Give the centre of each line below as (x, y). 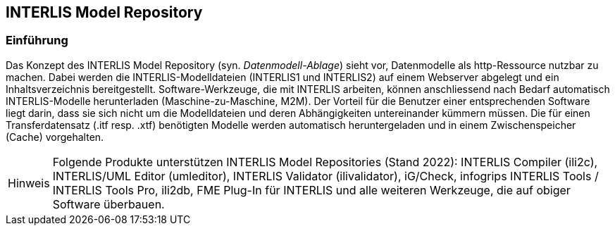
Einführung (37, 40)
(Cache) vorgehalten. (55, 137)
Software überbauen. (108, 204)
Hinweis (29, 183)
